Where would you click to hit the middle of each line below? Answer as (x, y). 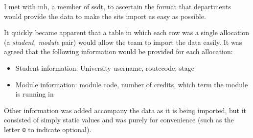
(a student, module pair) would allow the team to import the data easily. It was (123, 42)
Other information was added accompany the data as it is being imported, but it (125, 110)
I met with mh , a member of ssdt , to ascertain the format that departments (117, 6)
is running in (34, 94)
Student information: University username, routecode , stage (105, 68)
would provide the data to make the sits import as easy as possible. (105, 16)
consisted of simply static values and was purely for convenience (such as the (119, 120)
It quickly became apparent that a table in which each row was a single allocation (127, 32)
